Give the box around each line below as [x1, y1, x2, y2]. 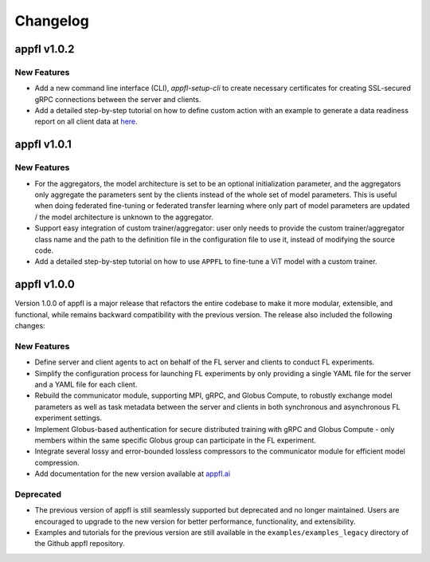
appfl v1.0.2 [14, 42, 75, 56]
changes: [14, 321, 45, 331]
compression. [34, 458, 80, 467]
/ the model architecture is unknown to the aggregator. [34, 212, 214, 222]
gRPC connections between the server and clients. [34, 94, 201, 104]
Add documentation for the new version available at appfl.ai [34, 469, 231, 478]
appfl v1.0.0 [14, 277, 75, 291]
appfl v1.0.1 [14, 138, 72, 151]
